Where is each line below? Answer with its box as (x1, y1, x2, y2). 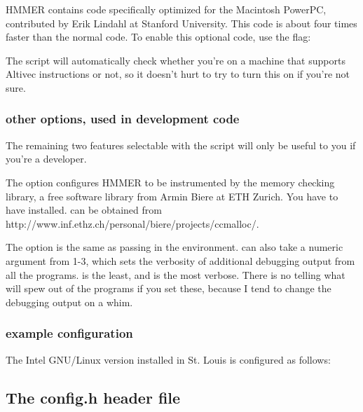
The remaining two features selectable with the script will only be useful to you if (6, 137, 356, 152)
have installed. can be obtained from (6, 202, 162, 217)
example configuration (6, 324, 133, 342)
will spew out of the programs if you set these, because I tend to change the (6, 281, 331, 296)
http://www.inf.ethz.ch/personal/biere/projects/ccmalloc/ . (6, 216, 259, 231)
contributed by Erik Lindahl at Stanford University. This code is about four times (6, 15, 357, 30)
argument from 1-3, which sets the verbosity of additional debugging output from (6, 253, 355, 268)
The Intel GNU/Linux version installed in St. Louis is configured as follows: (6, 352, 331, 366)
